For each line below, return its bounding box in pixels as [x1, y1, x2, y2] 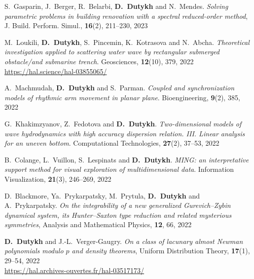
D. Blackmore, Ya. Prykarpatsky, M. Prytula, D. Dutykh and [4, 190, 200, 200]
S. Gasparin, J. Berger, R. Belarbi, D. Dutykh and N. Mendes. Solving [4, 1, 228, 11]
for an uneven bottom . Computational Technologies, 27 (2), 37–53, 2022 [4, 138, 219, 148]
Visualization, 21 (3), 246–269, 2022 [4, 173, 111, 184]
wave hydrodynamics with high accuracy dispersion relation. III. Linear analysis [4, 128, 245, 138]
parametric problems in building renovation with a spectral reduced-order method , [4, 10, 248, 21]
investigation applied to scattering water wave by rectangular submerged [4, 46, 220, 57]
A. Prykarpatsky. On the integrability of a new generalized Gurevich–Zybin [4, 200, 231, 210]
